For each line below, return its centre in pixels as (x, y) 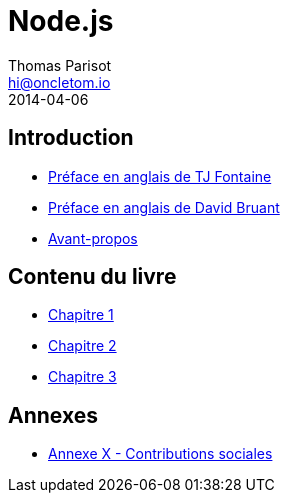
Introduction (71, 138)
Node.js (61, 21)
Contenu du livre (92, 277)
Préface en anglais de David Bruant (164, 207)
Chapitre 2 (82, 346)
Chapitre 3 (82, 377)
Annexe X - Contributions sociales (160, 454)
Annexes (53, 415)
